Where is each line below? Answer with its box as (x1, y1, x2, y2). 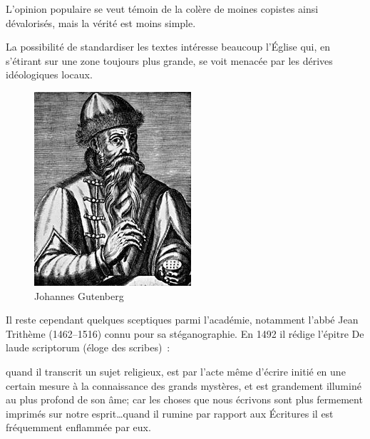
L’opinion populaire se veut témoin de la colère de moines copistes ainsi (6, 1, 319, 16)
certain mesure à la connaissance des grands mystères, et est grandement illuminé (6, 378, 361, 393)
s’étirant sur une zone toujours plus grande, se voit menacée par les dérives (6, 53, 333, 68)
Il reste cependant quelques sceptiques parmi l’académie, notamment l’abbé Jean (6, 312, 359, 327)
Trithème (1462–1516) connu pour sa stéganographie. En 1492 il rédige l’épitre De (6, 326, 364, 341)
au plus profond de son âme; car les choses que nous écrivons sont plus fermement (6, 392, 363, 407)
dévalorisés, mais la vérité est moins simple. (6, 15, 196, 30)
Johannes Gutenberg (34, 288, 124, 303)
